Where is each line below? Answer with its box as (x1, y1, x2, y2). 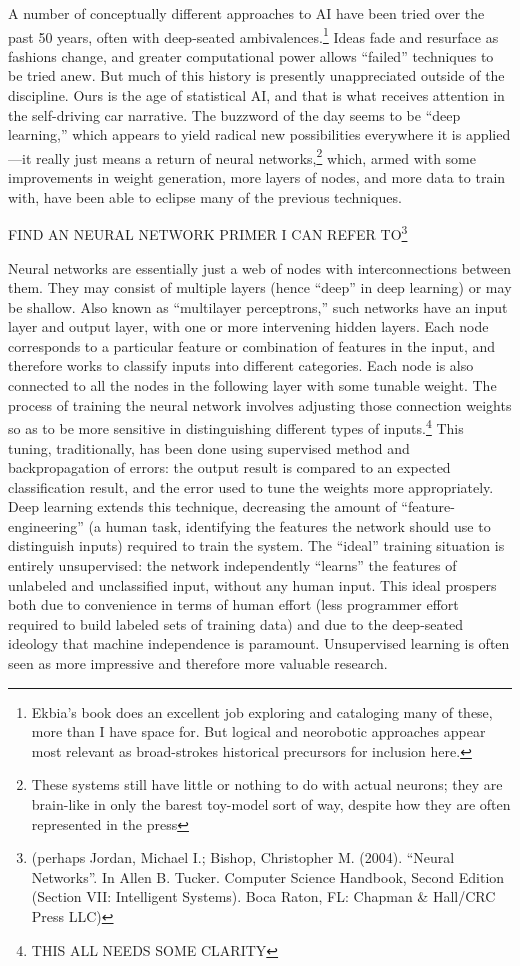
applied (465, 124, 511, 145)
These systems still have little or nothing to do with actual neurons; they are (31, 774, 503, 795)
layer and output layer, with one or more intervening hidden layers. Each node (8, 316, 489, 337)
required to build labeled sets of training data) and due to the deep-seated (8, 613, 463, 634)
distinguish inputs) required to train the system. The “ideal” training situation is (8, 535, 505, 556)
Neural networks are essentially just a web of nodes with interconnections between (8, 257, 512, 278)
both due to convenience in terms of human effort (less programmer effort (8, 594, 459, 615)
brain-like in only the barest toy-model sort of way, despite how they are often (31, 794, 511, 814)
